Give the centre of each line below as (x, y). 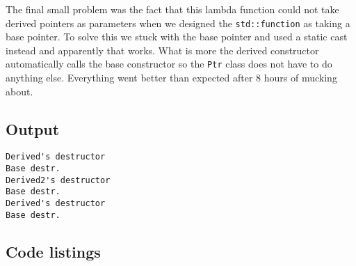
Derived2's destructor (58, 180)
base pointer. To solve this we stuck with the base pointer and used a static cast (177, 37)
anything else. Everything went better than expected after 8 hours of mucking (171, 78)
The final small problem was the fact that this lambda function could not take (172, 9)
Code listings (53, 251)
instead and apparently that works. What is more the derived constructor (162, 50)
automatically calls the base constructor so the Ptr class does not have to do (169, 64)
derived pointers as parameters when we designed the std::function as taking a (178, 23)
